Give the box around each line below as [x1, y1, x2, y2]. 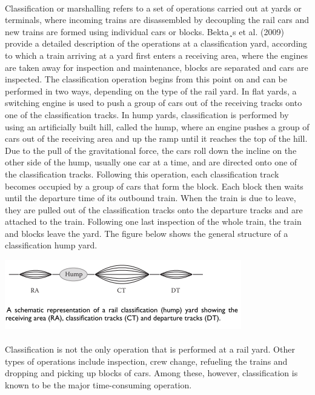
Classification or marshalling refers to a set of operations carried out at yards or [5, 1, 302, 14]
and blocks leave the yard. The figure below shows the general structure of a [5, 227, 288, 239]
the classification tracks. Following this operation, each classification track [5, 167, 279, 180]
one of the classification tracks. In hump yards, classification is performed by [5, 108, 289, 121]
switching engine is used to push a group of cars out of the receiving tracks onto [5, 96, 302, 109]
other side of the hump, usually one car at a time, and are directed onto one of [5, 156, 297, 168]
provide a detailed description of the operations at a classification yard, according [5, 37, 308, 50]
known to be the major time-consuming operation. [5, 379, 192, 391]
